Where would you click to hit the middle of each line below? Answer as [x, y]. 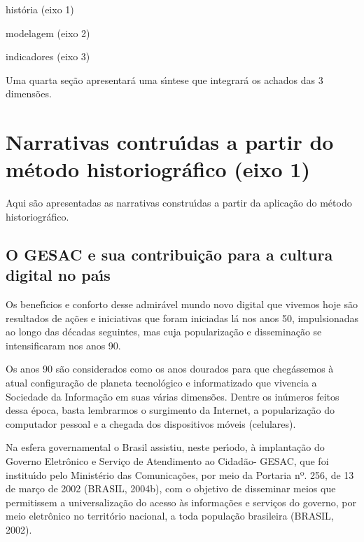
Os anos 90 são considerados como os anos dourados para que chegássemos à [170, 369]
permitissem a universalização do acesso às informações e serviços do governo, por [181, 502]
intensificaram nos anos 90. [63, 345]
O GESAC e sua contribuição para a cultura [169, 254]
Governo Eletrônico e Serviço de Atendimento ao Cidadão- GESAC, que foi [167, 461]
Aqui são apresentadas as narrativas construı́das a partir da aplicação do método [179, 203]
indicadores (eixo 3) [48, 56]
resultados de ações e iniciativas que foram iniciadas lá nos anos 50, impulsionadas [182, 318]
